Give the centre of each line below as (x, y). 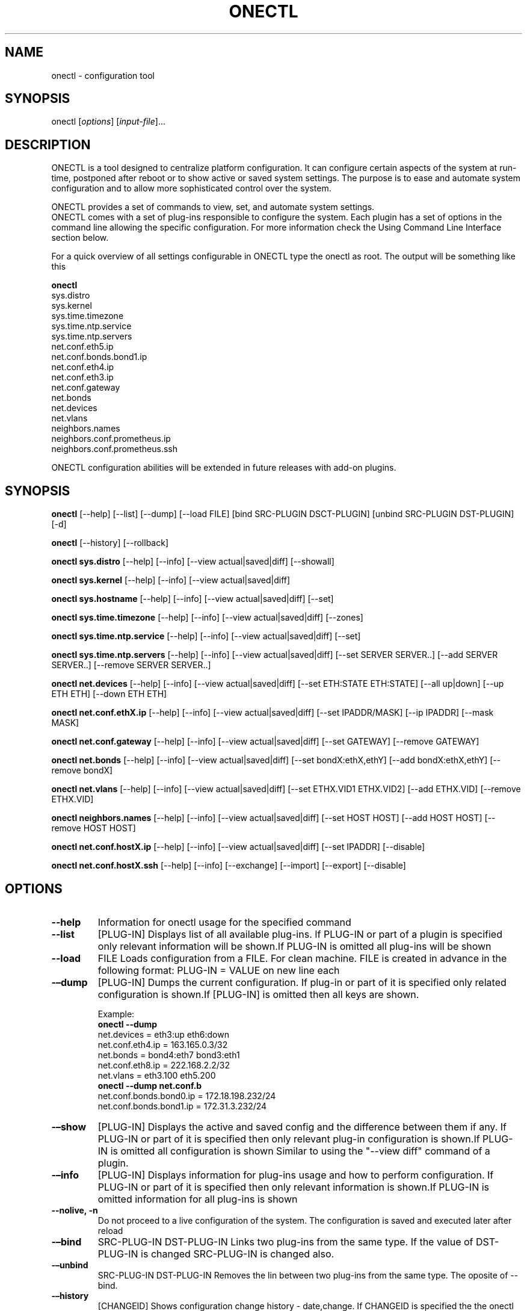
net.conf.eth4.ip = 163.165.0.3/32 (163, 1044)
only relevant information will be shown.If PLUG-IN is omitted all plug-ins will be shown (294, 946)
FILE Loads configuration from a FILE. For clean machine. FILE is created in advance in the (302, 958)
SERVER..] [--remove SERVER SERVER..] (131, 665)
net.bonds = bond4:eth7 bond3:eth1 (169, 1055)
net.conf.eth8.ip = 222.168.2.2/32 (164, 1065)
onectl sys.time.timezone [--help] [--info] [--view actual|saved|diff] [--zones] (207, 618)
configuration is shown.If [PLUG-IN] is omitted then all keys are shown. (258, 994)
